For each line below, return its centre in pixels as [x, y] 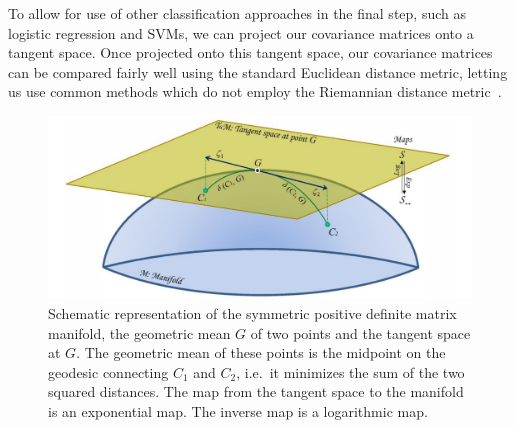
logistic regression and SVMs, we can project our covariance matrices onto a [241, 32]
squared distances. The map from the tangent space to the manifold [256, 391]
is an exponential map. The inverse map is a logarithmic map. [238, 410]
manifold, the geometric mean [139, 332]
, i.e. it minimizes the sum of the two [350, 371]
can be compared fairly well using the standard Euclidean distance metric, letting [258, 71]
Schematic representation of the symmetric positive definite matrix [252, 312]
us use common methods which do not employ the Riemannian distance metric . [255, 91]
